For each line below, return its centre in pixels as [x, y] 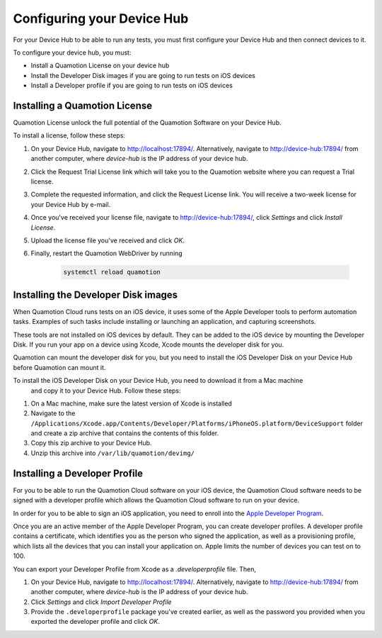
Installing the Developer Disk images [95, 295]
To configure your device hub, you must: [72, 52]
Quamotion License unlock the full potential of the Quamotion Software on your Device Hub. [147, 123]
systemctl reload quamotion [112, 272]
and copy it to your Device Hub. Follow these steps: [106, 391]
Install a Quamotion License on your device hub [100, 66]
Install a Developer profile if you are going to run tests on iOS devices [132, 86]
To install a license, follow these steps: [69, 135]
